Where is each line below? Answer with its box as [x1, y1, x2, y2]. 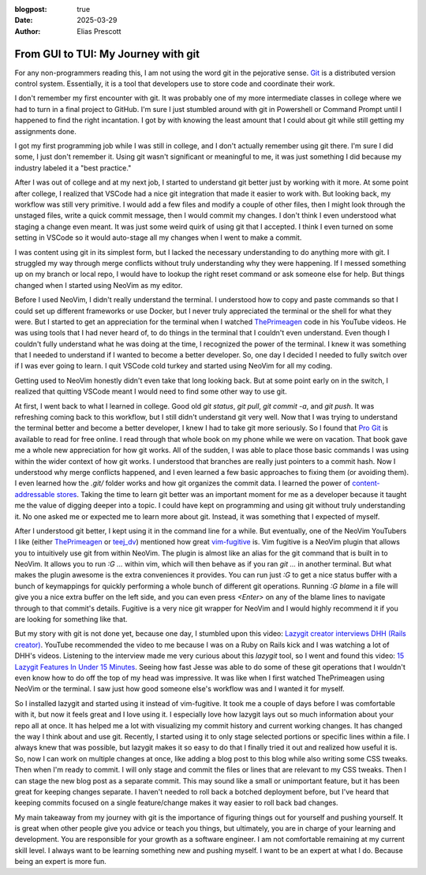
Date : [14, 16, 33, 25]
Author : [14, 26, 41, 36]
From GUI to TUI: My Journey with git [14, 47, 200, 61]
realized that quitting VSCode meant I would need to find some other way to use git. [14, 387, 287, 396]
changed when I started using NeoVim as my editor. [14, 280, 183, 290]
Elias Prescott [77, 26, 121, 36]
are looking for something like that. [14, 615, 128, 624]
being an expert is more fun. [14, 857, 106, 866]
